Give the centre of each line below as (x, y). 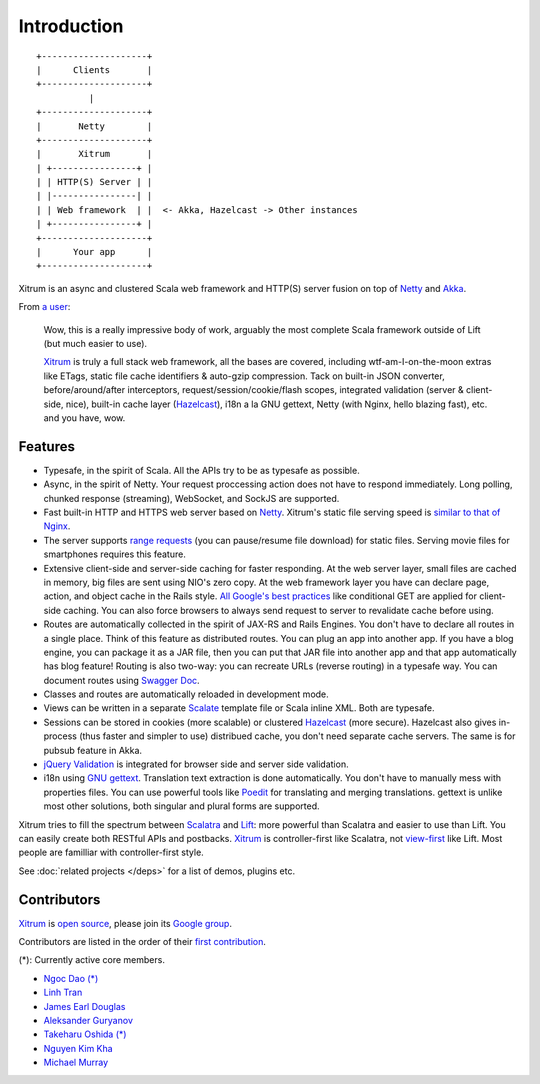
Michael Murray (76, 1062)
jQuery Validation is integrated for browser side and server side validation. (196, 764)
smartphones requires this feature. (115, 554)
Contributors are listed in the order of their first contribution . (142, 942)
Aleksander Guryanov (88, 1021)
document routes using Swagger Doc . (121, 680)
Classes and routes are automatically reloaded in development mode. (186, 694)
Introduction (71, 26)
